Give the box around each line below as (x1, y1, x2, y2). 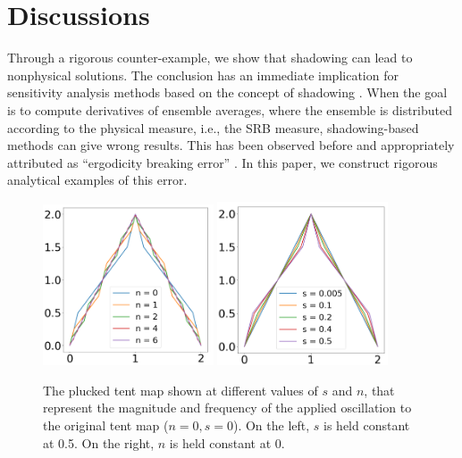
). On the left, (232, 415, 310, 434)
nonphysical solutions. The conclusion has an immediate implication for (7, 65, 399, 84)
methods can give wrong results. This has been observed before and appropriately (7, 136, 455, 154)
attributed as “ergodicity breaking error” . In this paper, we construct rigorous (7, 153, 438, 171)
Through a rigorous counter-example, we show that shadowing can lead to (7, 48, 413, 67)
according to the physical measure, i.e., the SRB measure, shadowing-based (7, 118, 419, 137)
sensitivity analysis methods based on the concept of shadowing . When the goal (7, 83, 448, 102)
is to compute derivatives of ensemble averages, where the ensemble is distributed (7, 100, 453, 119)
